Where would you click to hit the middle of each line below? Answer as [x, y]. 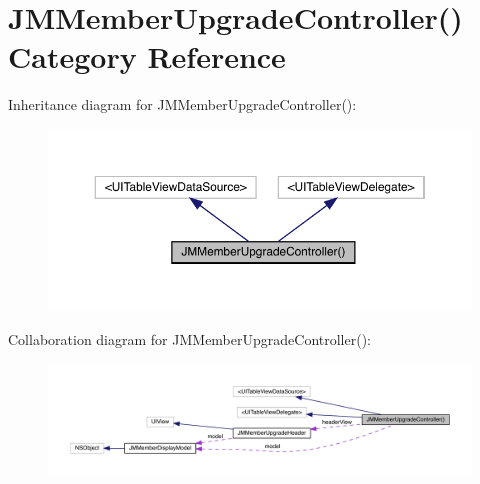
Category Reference [147, 56]
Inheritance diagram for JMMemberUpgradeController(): [182, 104]
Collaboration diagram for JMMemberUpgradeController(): [189, 338]
